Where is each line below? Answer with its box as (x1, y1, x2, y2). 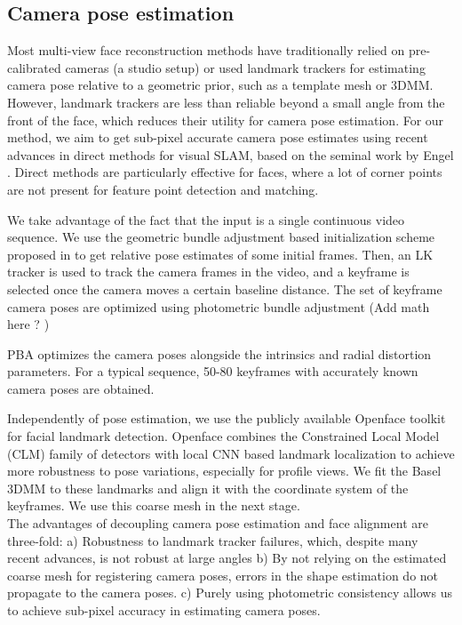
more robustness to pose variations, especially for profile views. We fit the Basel (7, 461, 442, 480)
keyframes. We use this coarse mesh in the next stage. (7, 496, 300, 515)
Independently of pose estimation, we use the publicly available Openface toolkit (7, 409, 446, 428)
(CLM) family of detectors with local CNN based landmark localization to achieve (7, 444, 455, 462)
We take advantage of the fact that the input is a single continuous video (7, 210, 405, 228)
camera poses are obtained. (7, 379, 155, 397)
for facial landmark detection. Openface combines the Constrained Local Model (7, 427, 440, 445)
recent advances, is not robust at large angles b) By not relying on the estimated (7, 549, 447, 567)
